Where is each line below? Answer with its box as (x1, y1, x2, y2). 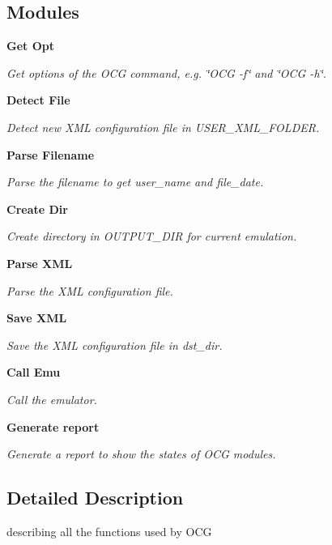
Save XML (6, 309, 67, 326)
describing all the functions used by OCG (6, 522, 212, 539)
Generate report (6, 418, 100, 435)
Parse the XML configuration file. (6, 282, 173, 299)
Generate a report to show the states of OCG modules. (6, 445, 276, 462)
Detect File (6, 92, 70, 109)
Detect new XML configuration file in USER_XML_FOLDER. (6, 118, 320, 135)
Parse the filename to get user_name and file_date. (6, 173, 264, 190)
